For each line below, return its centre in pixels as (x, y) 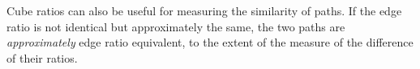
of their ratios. (42, 57)
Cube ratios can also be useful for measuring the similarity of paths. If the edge (204, 10)
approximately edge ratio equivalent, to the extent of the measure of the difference (210, 42)
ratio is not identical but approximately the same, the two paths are (176, 26)
